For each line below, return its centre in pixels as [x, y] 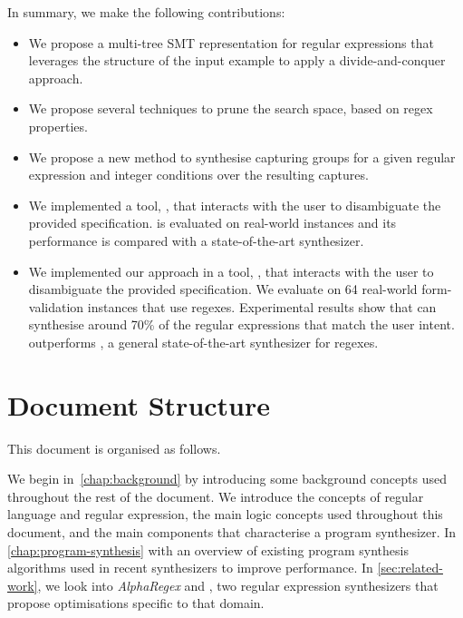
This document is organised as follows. [114, 448]
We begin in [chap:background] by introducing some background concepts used [227, 479]
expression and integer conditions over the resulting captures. [198, 175]
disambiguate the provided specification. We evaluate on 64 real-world [223, 289]
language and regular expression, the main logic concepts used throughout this [225, 514]
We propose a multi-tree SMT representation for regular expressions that [231, 42]
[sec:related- [410, 568]
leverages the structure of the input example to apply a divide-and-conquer [237, 60]
